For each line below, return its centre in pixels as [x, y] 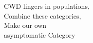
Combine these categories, [43, 15]
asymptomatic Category [40, 34]
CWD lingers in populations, [47, 6]
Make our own [25, 25]
